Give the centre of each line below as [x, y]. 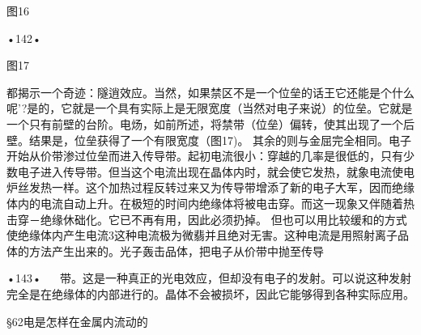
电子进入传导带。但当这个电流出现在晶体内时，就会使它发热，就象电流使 [210, 171]
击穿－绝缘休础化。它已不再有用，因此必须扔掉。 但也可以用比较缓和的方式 [207, 219]
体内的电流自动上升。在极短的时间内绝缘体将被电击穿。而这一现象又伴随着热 [210, 203]
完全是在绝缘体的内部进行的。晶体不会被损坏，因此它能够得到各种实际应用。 [210, 293]
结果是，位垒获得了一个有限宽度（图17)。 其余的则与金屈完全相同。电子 [220, 140]
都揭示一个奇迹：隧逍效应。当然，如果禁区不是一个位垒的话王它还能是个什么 [210, 92]
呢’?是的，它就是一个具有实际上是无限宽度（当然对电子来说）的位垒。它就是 [210, 108]
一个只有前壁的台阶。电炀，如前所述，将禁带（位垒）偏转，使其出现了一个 [205, 123]
